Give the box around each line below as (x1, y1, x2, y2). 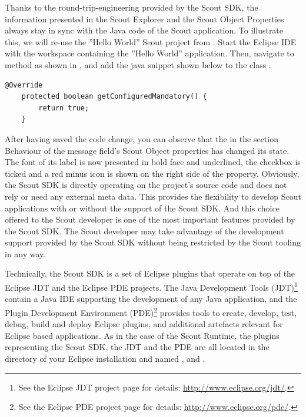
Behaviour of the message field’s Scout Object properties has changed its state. (5, 144, 290, 156)
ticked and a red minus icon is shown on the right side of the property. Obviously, (5, 167, 300, 179)
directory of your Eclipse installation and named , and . (5, 352, 205, 364)
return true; (38, 103, 89, 112)
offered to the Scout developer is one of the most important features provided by (5, 213, 295, 226)
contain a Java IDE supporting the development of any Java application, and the (5, 292, 297, 305)
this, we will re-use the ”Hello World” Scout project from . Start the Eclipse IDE (5, 35, 297, 48)
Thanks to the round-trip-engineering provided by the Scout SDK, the (5, 1, 258, 13)
